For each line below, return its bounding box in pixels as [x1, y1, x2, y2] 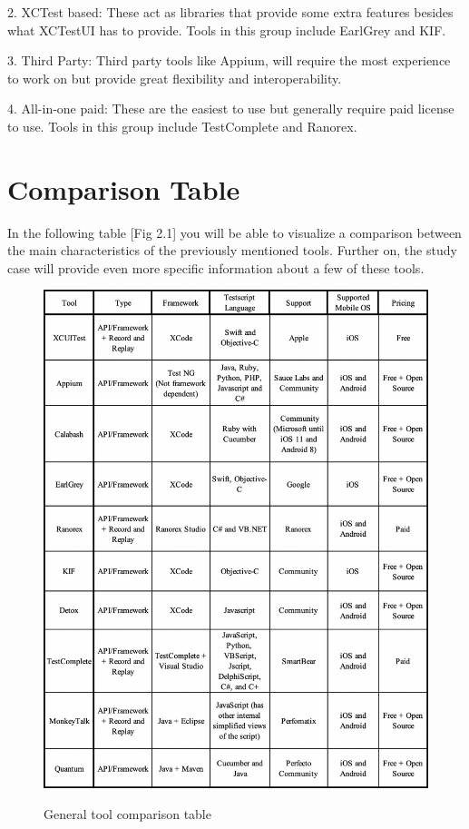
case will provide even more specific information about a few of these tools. [7, 258, 425, 277]
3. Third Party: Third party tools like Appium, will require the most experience [7, 51, 451, 70]
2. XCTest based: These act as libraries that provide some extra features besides [7, 3, 454, 21]
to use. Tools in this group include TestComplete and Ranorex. [7, 116, 357, 135]
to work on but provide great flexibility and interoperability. [7, 68, 342, 87]
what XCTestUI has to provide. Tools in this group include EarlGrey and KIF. [7, 20, 446, 39]
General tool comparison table [44, 804, 211, 823]
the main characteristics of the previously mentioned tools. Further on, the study [7, 241, 457, 260]
